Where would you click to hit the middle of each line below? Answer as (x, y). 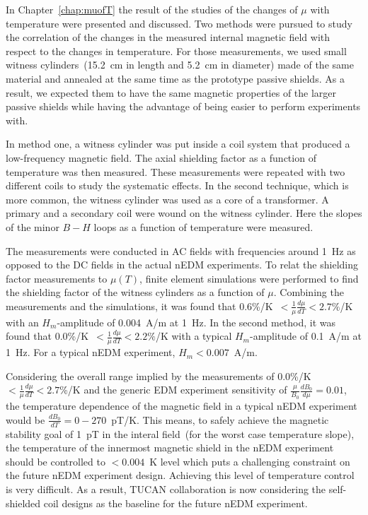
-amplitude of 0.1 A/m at (305, 336)
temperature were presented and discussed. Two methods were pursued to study (179, 23)
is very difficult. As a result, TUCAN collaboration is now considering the (166, 489)
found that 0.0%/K (47, 336)
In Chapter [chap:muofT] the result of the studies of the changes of (152, 9)
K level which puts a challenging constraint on (250, 461)
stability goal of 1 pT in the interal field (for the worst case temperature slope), (180, 433)
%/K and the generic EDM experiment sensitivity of (173, 390)
